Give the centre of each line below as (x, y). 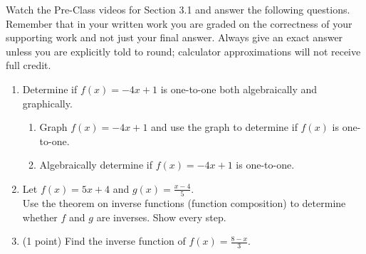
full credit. (28, 65)
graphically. (47, 103)
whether (40, 217)
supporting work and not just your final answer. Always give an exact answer (174, 37)
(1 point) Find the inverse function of (104, 241)
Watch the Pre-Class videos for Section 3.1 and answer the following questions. (178, 9)
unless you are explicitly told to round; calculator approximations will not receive (183, 51)
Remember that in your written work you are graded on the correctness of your (179, 23)
